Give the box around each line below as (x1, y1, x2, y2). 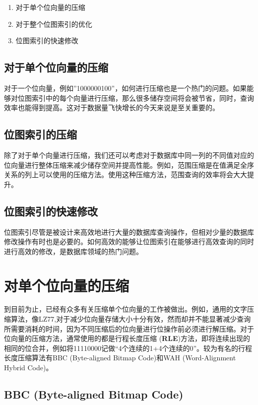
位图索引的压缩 (4, 127, 77, 142)
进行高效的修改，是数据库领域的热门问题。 (4, 246, 143, 256)
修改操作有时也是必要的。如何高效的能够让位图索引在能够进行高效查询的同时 (4, 236, 254, 247)
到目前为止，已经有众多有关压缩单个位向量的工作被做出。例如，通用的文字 (4, 304, 247, 314)
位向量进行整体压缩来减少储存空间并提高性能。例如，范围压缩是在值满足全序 (4, 159, 254, 170)
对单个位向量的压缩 (4, 275, 129, 295)
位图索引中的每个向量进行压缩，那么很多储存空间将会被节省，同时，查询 (17, 92, 254, 103)
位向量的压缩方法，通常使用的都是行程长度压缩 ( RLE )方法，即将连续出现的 (4, 333, 250, 343)
